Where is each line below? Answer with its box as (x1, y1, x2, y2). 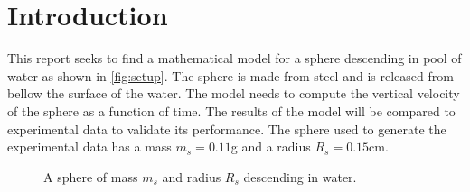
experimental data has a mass (7, 137, 172, 156)
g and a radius (230, 137, 311, 156)
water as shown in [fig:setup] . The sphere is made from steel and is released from (7, 66, 454, 85)
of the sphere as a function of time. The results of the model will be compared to (7, 101, 456, 120)
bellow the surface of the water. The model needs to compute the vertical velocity (7, 84, 460, 103)
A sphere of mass (43, 167, 138, 186)
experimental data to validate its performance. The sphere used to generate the (7, 119, 446, 138)
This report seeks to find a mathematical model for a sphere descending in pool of (7, 49, 462, 68)
